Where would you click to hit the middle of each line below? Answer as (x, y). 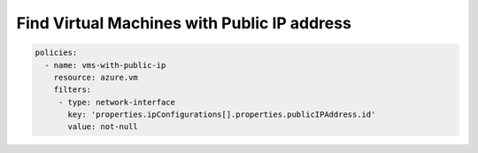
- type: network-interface (117, 102)
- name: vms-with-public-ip (105, 65)
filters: (73, 90)
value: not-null (103, 127)
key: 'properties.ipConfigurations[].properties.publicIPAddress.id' (222, 115)
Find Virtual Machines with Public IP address (184, 23)
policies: (56, 53)
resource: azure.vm (96, 77)
